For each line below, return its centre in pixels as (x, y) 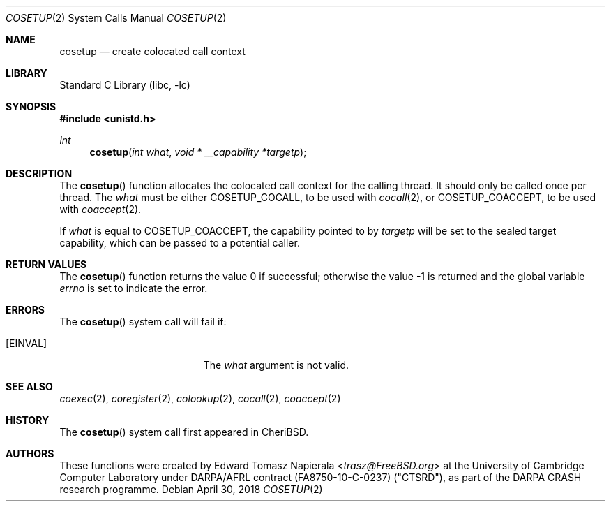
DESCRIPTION (39, 174)
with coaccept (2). (100, 209)
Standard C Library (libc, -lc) (125, 85)
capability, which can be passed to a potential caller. (180, 243)
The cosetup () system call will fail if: (143, 322)
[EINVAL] (27, 343)
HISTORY (28, 420)
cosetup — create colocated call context (152, 51)
